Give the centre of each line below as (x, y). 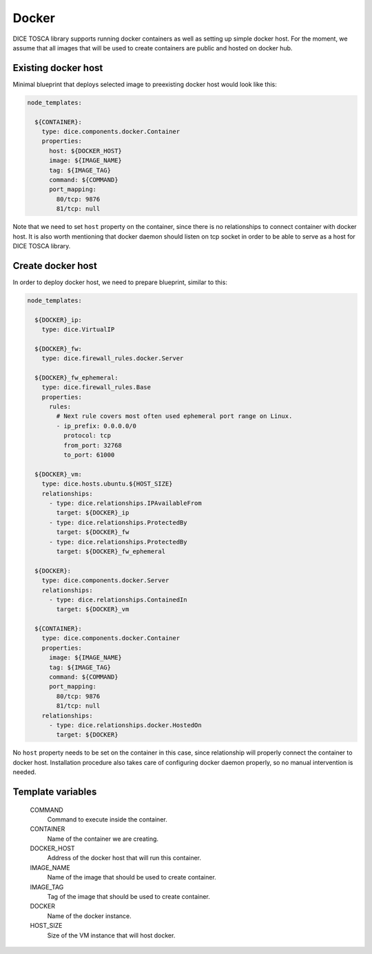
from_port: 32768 (92, 445)
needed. (24, 772)
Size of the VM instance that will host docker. (111, 935)
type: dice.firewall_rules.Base (96, 387)
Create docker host (55, 266)
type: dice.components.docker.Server (105, 580)
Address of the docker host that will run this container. (124, 858)
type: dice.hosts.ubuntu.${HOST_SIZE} (107, 484)
